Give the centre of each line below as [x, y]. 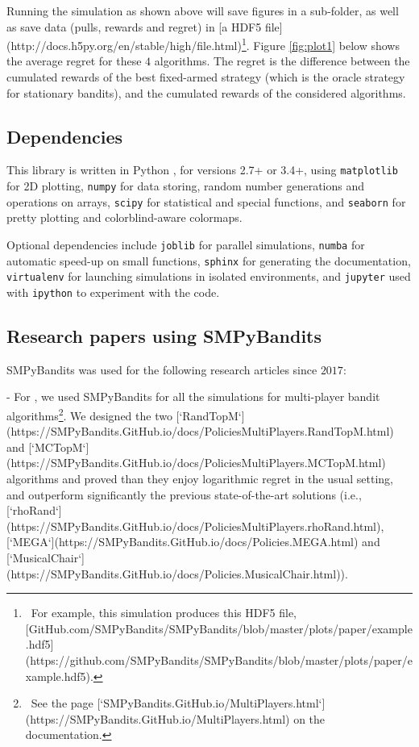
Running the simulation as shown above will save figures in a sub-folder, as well [203, 10]
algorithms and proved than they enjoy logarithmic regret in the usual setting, [200, 479]
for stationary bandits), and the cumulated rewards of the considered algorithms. [206, 92]
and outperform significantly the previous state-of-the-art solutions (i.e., [184, 494]
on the [309, 718]
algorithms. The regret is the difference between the [282, 61]
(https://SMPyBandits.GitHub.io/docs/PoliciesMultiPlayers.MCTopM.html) [196, 463]
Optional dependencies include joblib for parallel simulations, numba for [186, 244]
